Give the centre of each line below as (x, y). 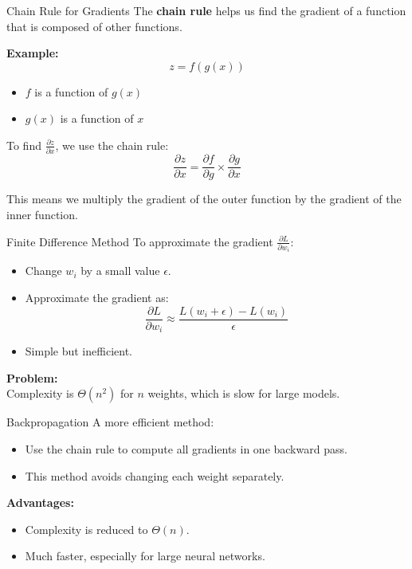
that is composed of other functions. (94, 26)
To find (24, 145)
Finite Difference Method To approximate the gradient (140, 241)
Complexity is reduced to (86, 529)
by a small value (120, 271)
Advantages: (40, 502)
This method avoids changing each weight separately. (155, 475)
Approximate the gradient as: (97, 298)
